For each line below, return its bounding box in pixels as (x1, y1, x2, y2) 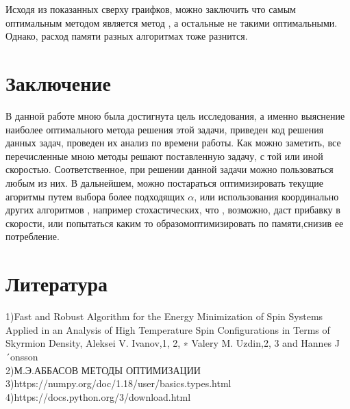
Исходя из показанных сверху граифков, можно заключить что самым (5, 2, 296, 16)
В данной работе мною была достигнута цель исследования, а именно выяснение (5, 109, 345, 123)
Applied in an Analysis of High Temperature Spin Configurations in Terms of (5, 322, 330, 337)
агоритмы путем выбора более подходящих (5, 189, 185, 203)
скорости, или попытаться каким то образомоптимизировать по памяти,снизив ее (5, 215, 344, 230)
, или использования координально (194, 189, 339, 203)
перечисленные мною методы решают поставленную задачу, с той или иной (5, 148, 323, 163)
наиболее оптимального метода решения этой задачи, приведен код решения (5, 122, 324, 136)
